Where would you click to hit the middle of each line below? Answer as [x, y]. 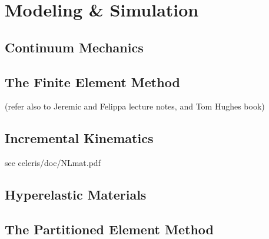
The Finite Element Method [92, 82]
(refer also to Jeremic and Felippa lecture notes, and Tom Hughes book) [135, 106]
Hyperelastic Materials [76, 195]
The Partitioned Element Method [109, 229]
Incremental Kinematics [79, 138]
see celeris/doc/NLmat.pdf [53, 163]
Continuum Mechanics [74, 47]
